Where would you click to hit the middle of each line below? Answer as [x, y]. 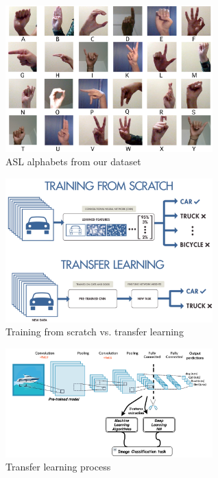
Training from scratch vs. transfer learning [95, 332]
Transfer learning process [58, 467]
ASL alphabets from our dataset [73, 162]
